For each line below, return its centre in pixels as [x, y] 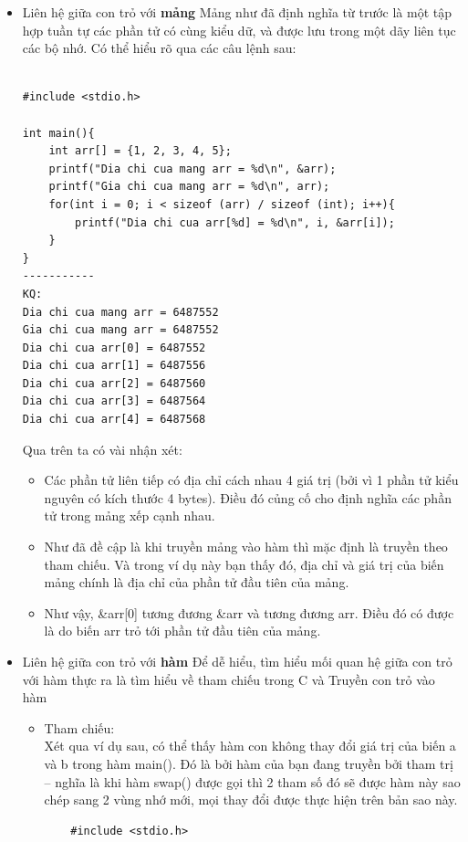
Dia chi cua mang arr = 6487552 [120, 312]
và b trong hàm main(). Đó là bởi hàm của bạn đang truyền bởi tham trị [249, 763]
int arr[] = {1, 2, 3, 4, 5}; [140, 151]
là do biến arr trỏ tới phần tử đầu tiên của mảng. [182, 631]
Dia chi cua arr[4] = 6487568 [114, 420]
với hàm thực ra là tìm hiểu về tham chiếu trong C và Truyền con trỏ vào [229, 679]
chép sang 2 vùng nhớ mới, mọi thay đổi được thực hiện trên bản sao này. [251, 800]
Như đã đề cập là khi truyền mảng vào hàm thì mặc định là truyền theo [246, 547]
